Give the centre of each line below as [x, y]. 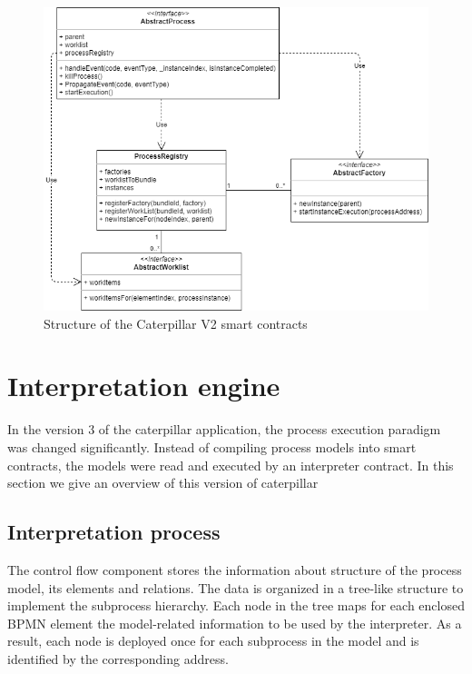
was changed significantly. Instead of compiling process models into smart [212, 446]
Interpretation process [114, 532]
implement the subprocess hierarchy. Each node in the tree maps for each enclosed [236, 605]
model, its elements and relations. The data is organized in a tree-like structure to [236, 587]
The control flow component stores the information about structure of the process [235, 569]
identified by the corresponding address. [118, 658]
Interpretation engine [144, 386]
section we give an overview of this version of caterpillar [163, 483]
